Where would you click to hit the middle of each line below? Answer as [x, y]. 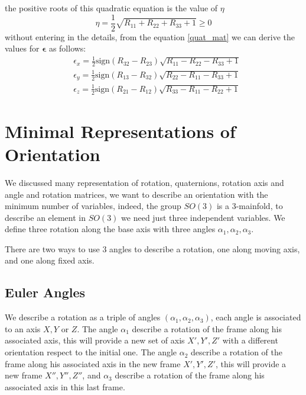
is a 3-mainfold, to [250, 206]
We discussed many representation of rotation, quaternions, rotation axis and [144, 182]
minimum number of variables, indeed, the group [93, 206]
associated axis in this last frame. [65, 386]
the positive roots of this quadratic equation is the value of [111, 8]
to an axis [23, 328]
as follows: [67, 48]
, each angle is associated [256, 317]
